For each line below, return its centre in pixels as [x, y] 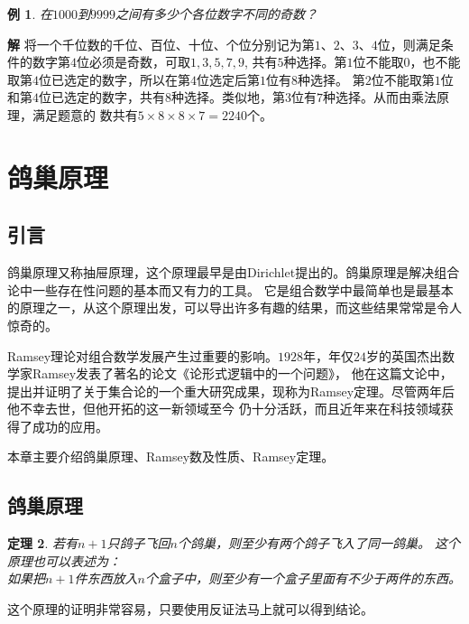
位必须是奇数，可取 [133, 62]
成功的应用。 [70, 426]
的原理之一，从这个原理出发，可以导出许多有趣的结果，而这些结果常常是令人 [234, 307]
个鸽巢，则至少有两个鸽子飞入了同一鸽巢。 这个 [318, 543]
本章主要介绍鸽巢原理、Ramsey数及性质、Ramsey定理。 [171, 456]
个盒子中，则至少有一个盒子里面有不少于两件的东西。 [303, 578]
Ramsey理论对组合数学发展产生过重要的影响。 [143, 355]
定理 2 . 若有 [42, 543]
